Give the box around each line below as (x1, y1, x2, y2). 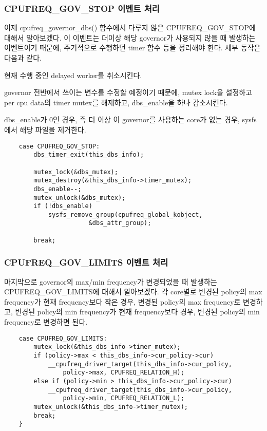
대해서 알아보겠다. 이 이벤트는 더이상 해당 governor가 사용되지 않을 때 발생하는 (4, 32, 256, 43)
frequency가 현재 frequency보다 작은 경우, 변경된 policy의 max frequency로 (4, 296, 241, 307)
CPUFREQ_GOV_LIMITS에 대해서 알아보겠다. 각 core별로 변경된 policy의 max (4, 286, 262, 297)
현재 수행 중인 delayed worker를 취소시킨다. (4, 69, 142, 80)
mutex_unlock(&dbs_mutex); (33, 194, 126, 201)
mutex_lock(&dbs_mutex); (33, 168, 118, 176)
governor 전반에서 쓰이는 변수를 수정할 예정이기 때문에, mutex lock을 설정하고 (4, 87, 253, 98)
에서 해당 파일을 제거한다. (4, 124, 86, 135)
